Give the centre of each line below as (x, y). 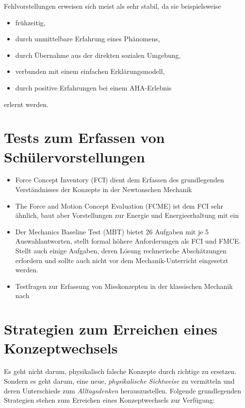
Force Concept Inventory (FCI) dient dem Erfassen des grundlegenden (120, 180)
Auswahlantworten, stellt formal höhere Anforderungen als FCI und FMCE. (128, 241)
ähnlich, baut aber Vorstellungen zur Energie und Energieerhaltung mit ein (127, 215)
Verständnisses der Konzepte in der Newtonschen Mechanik (104, 189)
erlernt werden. (26, 104)
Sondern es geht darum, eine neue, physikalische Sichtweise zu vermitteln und (119, 381)
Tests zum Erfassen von (84, 137)
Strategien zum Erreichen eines (111, 329)
